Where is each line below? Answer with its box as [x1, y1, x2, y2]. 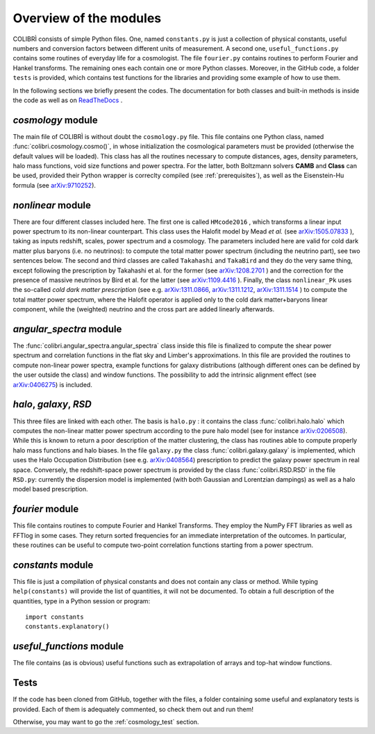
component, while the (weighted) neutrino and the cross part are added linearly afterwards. [12, 305, 274, 313]
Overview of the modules [12, 10, 162, 26]
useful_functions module [12, 640, 124, 653]
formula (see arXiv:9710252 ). [12, 181, 97, 189]
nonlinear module [12, 199, 92, 211]
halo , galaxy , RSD [12, 398, 92, 410]
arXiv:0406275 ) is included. [12, 380, 93, 389]
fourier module [12, 503, 79, 515]
